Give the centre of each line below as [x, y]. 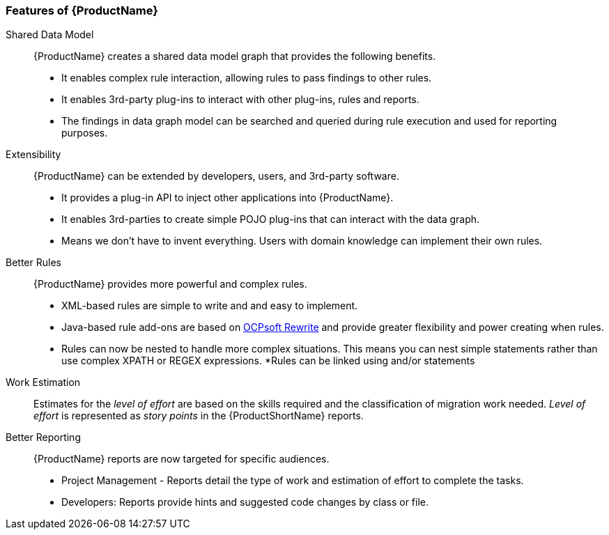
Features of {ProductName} [82, 10]
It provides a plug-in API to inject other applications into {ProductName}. [228, 198]
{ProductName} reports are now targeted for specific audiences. [182, 459]
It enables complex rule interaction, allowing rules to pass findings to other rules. [247, 78]
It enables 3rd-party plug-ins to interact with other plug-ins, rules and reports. [240, 100]
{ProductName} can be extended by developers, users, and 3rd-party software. [216, 176]
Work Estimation [43, 382]
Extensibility [33, 155]
